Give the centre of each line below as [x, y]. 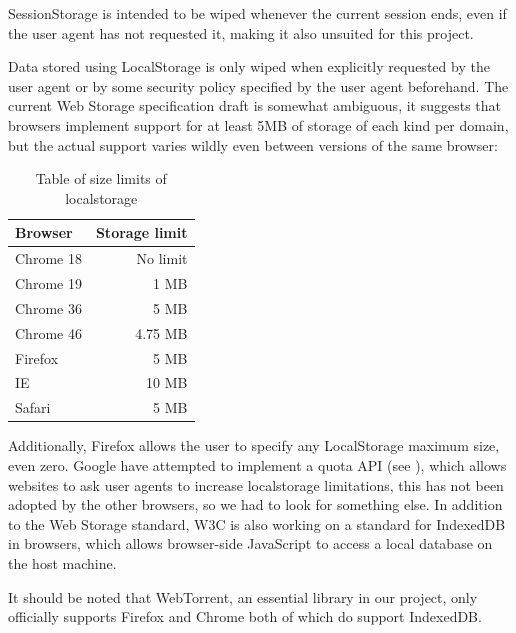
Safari [33, 407]
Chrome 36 [48, 307]
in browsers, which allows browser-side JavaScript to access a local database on [250, 543]
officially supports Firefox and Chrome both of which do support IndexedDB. [245, 616]
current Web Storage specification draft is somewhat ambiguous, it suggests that [255, 105]
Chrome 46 [48, 332]
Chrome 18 [48, 258]
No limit [162, 258]
